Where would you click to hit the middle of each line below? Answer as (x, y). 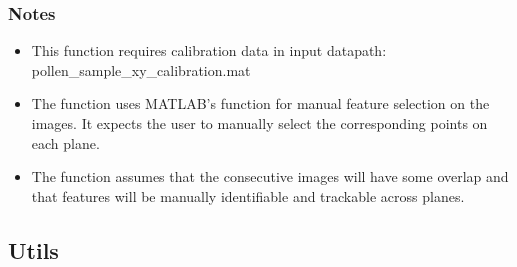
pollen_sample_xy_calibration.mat (141, 69)
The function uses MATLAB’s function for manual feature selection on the (260, 103)
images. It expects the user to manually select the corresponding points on (259, 123)
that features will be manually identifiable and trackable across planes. (248, 195)
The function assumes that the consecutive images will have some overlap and (270, 176)
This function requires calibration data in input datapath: (209, 50)
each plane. (65, 142)
